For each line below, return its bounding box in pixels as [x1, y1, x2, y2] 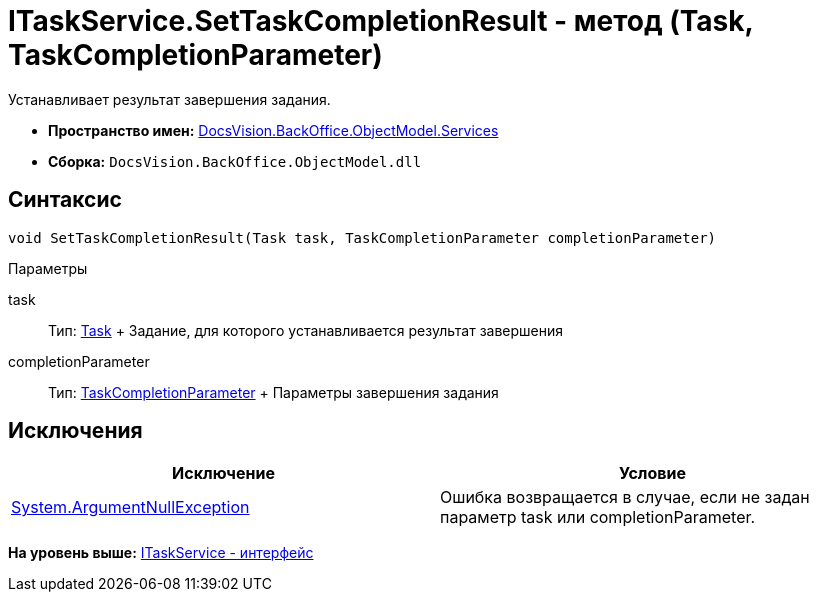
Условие [619, 463, 686, 484]
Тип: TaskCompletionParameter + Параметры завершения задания [48, 383, 499, 401]
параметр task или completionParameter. [440, 507, 756, 528]
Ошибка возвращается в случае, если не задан [440, 487, 810, 508]
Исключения [8, 418, 143, 444]
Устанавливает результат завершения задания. [8, 90, 331, 108]
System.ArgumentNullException [11, 497, 250, 518]
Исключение [172, 463, 275, 484]
